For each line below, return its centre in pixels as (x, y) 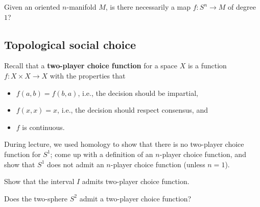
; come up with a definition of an (102, 154)
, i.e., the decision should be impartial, (138, 93)
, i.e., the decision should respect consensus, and (133, 110)
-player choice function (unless (158, 164)
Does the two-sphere (36, 198)
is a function (207, 66)
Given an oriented (32, 7)
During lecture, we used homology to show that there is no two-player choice (124, 144)
